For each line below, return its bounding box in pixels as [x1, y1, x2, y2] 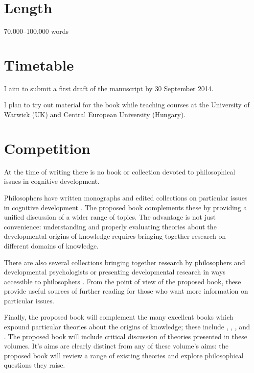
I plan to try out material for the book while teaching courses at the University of [4, 99, 250, 110]
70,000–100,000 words [4, 26, 69, 36]
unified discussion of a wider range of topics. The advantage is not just [4, 212, 216, 222]
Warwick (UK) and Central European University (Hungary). [4, 109, 185, 120]
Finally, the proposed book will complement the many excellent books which [4, 312, 233, 322]
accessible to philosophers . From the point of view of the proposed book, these [4, 276, 241, 286]
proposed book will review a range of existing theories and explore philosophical [4, 350, 244, 360]
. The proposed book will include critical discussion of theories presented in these [4, 331, 247, 341]
